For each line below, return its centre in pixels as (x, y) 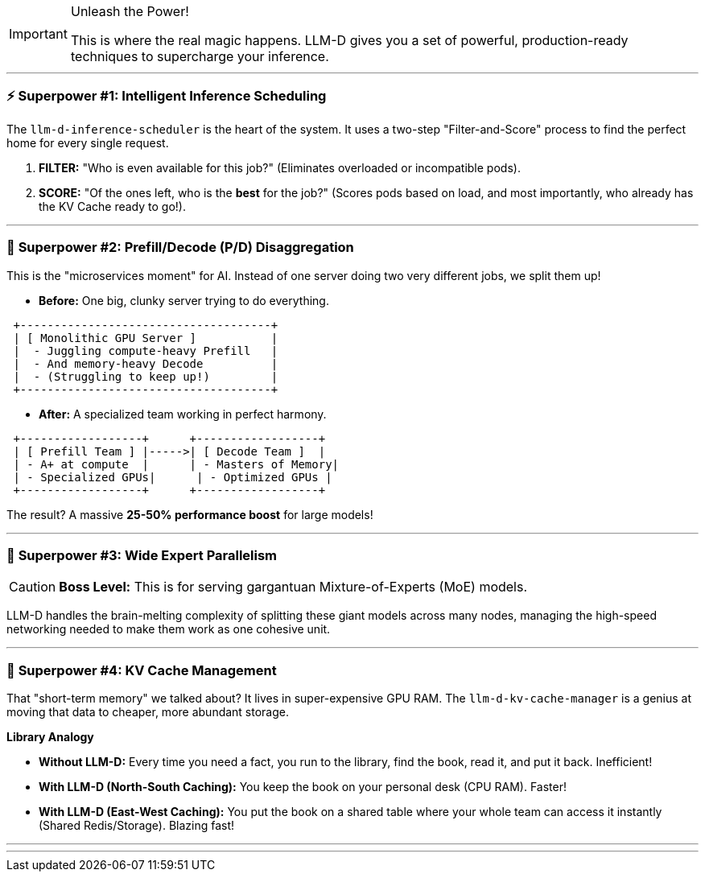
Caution (33, 587)
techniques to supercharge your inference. (200, 56)
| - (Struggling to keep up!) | (146, 376)
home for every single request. (88, 142)
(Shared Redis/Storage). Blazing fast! (137, 825)
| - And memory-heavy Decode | (146, 363)
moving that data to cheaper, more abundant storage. (148, 712)
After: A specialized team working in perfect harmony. (183, 414)
